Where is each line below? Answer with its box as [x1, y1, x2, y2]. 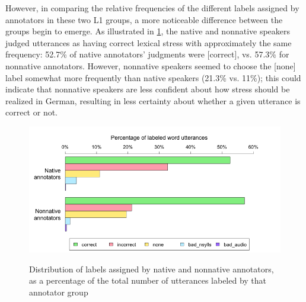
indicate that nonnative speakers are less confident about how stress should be [5, 83, 290, 95]
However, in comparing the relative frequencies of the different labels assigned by [5, 2, 299, 14]
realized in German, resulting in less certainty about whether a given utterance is [5, 94, 301, 107]
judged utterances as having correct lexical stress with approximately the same [5, 36, 292, 49]
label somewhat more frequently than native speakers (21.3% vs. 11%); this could [5, 71, 301, 83]
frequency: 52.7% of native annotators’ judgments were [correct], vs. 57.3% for [5, 48, 289, 60]
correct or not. [5, 106, 58, 118]
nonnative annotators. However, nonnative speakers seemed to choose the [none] [5, 59, 296, 72]
